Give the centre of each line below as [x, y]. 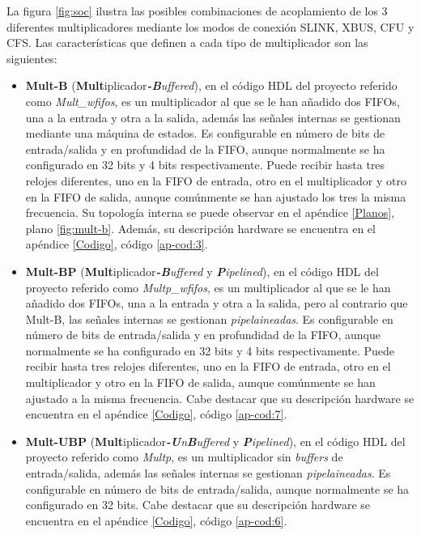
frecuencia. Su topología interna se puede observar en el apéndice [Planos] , [210, 212]
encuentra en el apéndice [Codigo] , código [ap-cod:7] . [156, 414]
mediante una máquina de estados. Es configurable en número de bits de [205, 133]
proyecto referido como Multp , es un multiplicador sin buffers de [184, 457]
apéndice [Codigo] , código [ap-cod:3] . [117, 244]
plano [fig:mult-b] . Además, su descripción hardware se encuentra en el [200, 228]
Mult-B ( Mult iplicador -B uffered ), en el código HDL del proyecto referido [211, 85]
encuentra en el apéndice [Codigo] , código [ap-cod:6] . [156, 520]
